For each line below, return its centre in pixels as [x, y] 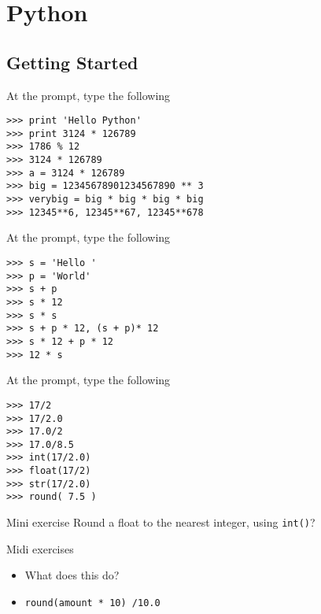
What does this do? [72, 575]
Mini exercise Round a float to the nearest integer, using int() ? [161, 522]
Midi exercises [40, 548]
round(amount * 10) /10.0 [92, 603]
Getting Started [72, 62]
